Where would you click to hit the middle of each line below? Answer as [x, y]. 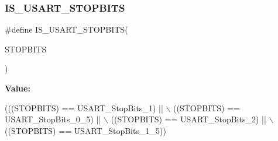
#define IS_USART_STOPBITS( [66, 29]
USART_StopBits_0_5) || [53, 119]
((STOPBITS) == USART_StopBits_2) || [188, 119]
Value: [18, 88]
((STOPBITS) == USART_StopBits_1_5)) [85, 130]
